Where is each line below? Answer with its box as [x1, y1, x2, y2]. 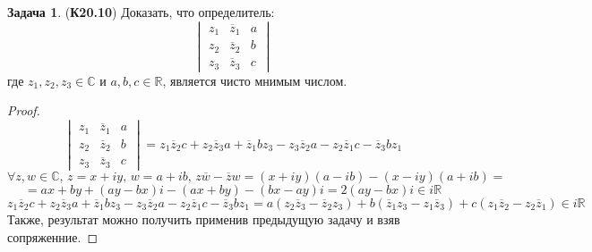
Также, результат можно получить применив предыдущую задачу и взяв [7, 209, 400, 228]
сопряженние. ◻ [7, 227, 99, 246]
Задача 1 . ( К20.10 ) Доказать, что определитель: [7, 3, 275, 21]
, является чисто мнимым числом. [162, 71, 347, 89]
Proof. [7, 101, 40, 120]
